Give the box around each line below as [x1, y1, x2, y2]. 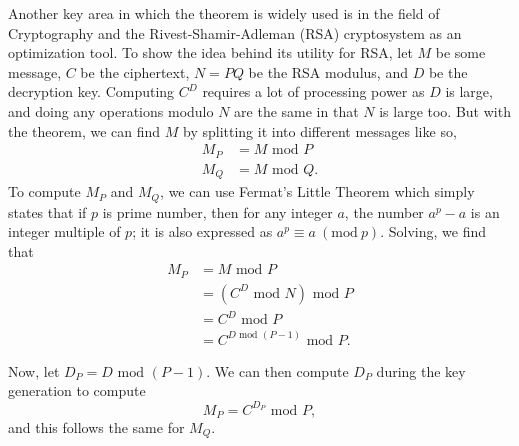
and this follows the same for [8, 417, 185, 438]
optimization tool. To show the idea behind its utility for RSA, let [8, 42, 413, 63]
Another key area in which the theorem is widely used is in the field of [8, 3, 440, 23]
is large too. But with [379, 100, 511, 121]
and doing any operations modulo [8, 100, 214, 121]
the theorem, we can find [8, 120, 161, 141]
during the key [376, 360, 466, 381]
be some [435, 42, 486, 63]
